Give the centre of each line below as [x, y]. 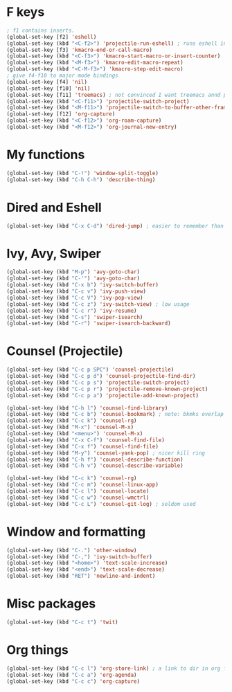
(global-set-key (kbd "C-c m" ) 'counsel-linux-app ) [82, 485]
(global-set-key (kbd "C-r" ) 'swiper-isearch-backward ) [89, 324]
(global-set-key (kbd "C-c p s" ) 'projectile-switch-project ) [98, 382]
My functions [46, 155]
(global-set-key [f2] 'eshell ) [52, 37]
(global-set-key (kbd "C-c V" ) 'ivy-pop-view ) [75, 298]
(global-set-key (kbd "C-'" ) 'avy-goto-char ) [73, 279]
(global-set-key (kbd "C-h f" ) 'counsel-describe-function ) [95, 459]
